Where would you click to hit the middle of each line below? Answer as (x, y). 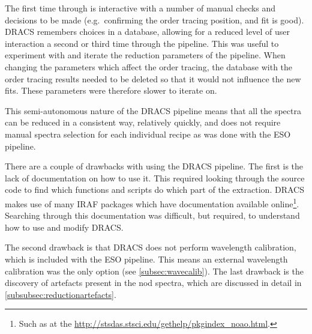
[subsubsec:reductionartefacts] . (61, 294)
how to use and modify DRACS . (64, 227)
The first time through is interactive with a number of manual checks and (140, 8)
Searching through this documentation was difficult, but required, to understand (152, 215)
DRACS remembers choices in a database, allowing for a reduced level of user (147, 32)
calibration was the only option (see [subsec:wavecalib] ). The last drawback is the (154, 271)
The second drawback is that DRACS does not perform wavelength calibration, (151, 247)
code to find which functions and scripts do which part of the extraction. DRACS (154, 190)
